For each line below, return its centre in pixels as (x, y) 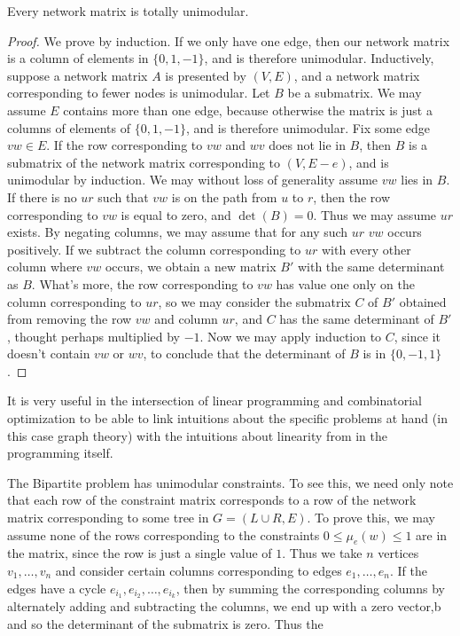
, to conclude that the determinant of (244, 353)
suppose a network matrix (78, 75)
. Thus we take (322, 553)
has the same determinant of (357, 319)
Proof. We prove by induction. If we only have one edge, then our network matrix (229, 40)
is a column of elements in (78, 58)
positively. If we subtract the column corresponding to (154, 249)
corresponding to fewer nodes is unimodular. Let (139, 93)
